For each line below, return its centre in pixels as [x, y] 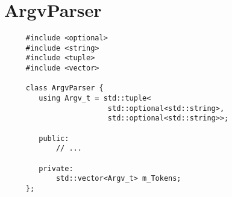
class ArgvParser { [64, 88]
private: [56, 168]
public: [54, 138]
